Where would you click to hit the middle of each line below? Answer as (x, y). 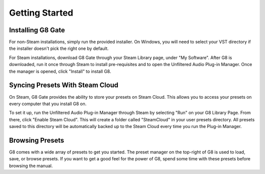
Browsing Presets (37, 140)
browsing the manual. (31, 166)
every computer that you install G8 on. (48, 104)
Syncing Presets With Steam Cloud (64, 85)
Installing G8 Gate (37, 30)
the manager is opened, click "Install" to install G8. (60, 71)
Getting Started (41, 13)
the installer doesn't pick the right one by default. (59, 48)
